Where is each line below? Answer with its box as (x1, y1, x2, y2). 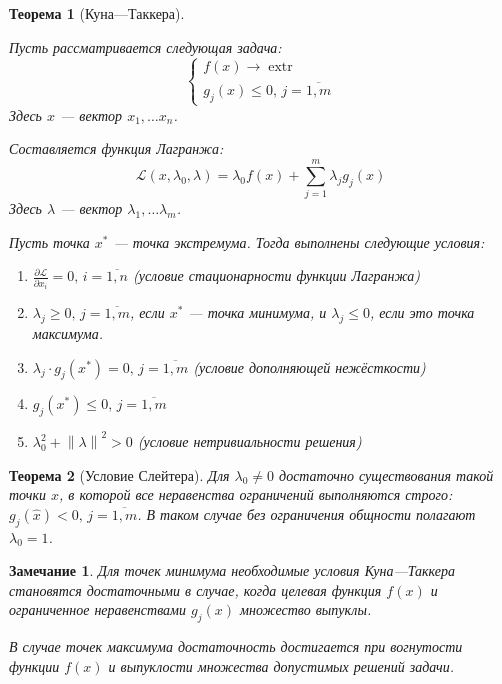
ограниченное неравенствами (9, 599, 187, 620)
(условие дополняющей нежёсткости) (193, 356, 426, 377)
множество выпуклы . (240, 599, 372, 620)
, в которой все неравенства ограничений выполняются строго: (59, 484, 453, 505)
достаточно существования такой (279, 464, 494, 485)
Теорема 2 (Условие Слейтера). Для (9, 464, 230, 485)
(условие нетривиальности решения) (137, 431, 362, 452)
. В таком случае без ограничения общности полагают (137, 503, 476, 524)
